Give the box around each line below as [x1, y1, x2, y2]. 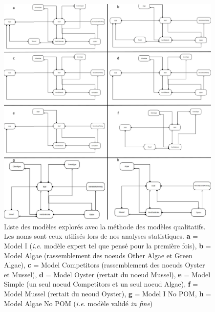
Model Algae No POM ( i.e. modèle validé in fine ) [4, 298, 153, 308]
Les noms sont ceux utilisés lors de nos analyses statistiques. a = [4, 231, 198, 241]
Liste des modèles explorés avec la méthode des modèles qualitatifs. [4, 221, 206, 231]
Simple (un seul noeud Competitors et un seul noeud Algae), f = [4, 279, 198, 289]
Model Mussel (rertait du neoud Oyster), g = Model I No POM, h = [4, 288, 211, 298]
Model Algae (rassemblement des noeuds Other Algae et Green [4, 250, 193, 260]
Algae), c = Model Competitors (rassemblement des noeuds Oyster [4, 260, 205, 270]
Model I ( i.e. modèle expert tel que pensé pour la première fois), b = [4, 241, 211, 251]
